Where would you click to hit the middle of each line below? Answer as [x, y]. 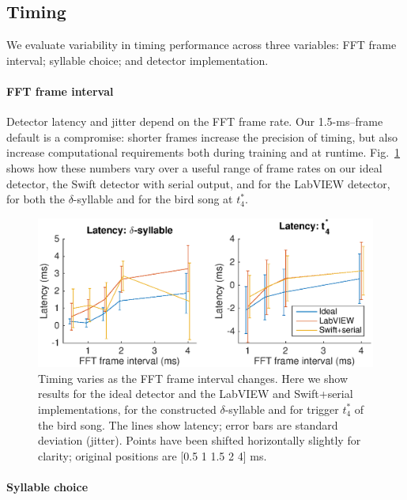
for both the [36, 199]
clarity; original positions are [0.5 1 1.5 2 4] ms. [153, 455]
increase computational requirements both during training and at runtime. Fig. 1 [203, 152]
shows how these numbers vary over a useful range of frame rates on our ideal [194, 167]
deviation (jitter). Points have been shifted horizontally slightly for [200, 440]
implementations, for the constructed [127, 409]
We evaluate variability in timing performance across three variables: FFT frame [202, 45]
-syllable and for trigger [282, 409]
